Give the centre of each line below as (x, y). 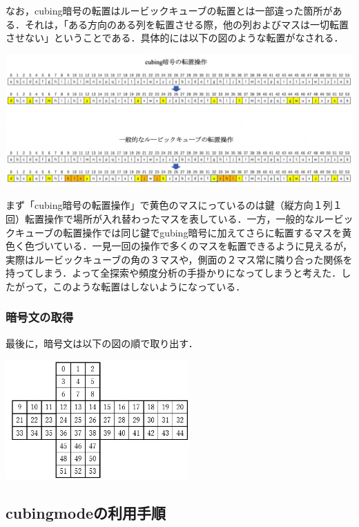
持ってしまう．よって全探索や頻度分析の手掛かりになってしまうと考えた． (174, 273)
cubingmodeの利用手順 (86, 512)
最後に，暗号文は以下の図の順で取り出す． (102, 343)
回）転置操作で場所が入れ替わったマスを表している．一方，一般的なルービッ (179, 218)
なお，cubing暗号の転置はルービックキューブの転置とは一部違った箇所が (169, 10)
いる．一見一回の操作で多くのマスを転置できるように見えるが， (208, 246)
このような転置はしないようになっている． (149, 286)
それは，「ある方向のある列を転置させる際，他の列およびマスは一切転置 (186, 24)
